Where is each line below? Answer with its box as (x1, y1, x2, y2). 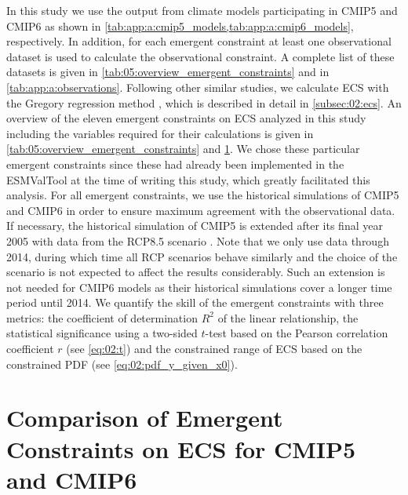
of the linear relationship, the (217, 309, 359, 326)
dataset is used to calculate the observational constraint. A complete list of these (6, 48, 395, 64)
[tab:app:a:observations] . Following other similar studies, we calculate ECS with (6, 78, 389, 95)
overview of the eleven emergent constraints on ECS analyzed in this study (6, 110, 366, 126)
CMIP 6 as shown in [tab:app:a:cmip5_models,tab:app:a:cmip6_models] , (6, 17, 354, 34)
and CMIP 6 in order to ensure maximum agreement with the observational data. (6, 202, 395, 218)
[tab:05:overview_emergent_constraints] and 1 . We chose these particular (6, 140, 360, 157)
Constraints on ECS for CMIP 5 (6, 432, 356, 464)
